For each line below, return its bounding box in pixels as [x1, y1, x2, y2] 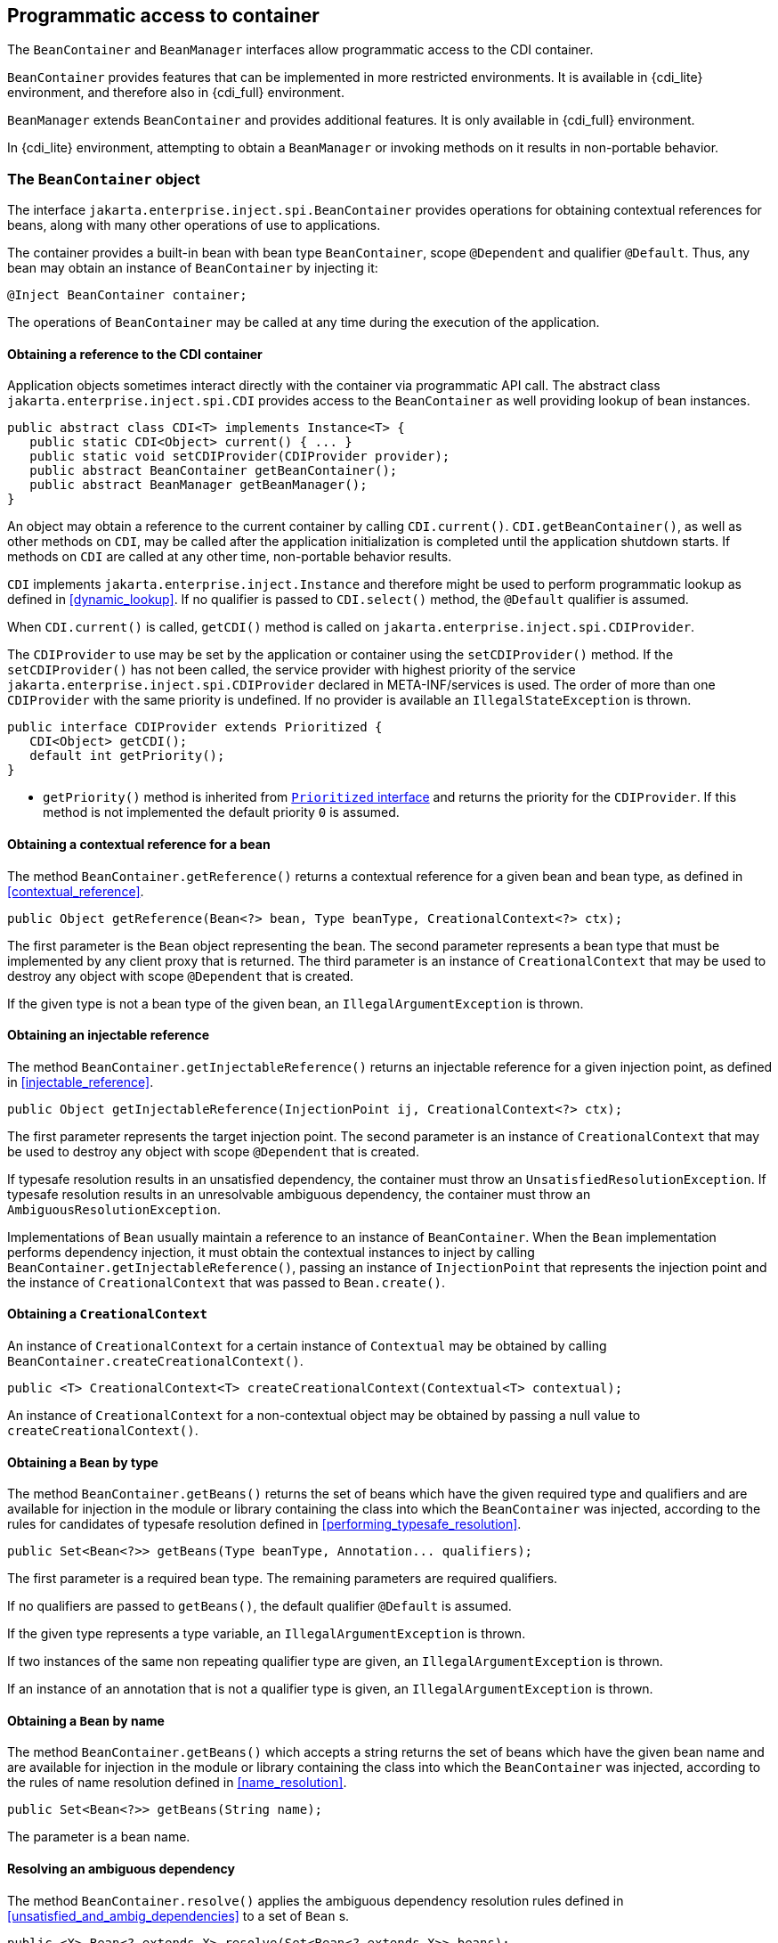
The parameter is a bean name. [7, 1829, 190, 1845]
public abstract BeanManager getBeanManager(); [29, 478, 368, 493]
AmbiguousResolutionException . [7, 1201, 222, 1217]
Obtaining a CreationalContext [7, 1306, 207, 1322]
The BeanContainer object [7, 169, 200, 188]
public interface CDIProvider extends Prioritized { [7, 720, 383, 735]
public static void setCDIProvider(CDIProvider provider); [29, 449, 450, 464]
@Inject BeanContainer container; [7, 288, 247, 303]
